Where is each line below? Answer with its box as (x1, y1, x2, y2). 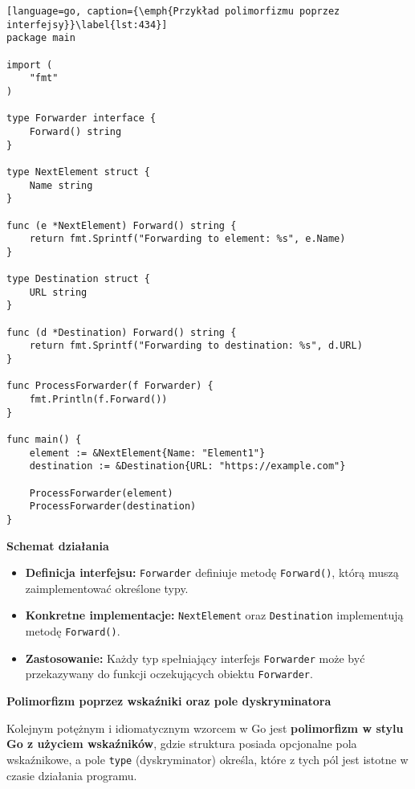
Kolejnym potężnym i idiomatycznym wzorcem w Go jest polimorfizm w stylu (6, 719, 404, 736)
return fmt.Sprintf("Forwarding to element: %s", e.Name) (29, 233, 346, 245)
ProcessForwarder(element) (29, 487, 173, 499)
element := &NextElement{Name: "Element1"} (29, 447, 266, 459)
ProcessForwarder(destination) (29, 501, 197, 513)
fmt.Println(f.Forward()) (29, 394, 168, 406)
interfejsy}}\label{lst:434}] (6, 18, 168, 31)
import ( (6, 59, 53, 71)
